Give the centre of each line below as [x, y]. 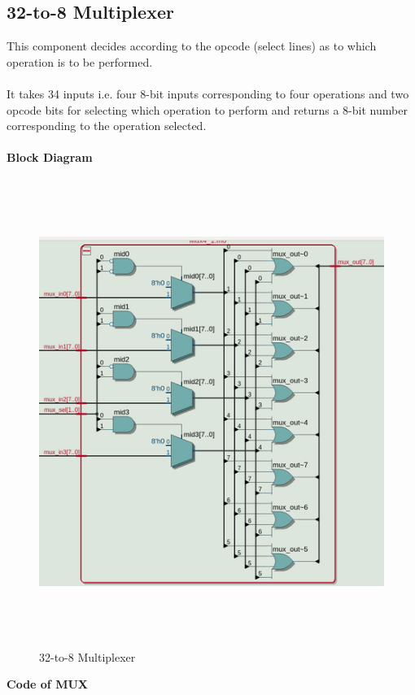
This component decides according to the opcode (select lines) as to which [192, 46]
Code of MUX [47, 684]
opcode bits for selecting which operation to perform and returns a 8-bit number [207, 109]
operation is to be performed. [80, 61]
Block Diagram [50, 157]
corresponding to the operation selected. [107, 126]
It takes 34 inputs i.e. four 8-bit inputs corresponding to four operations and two [208, 93]
